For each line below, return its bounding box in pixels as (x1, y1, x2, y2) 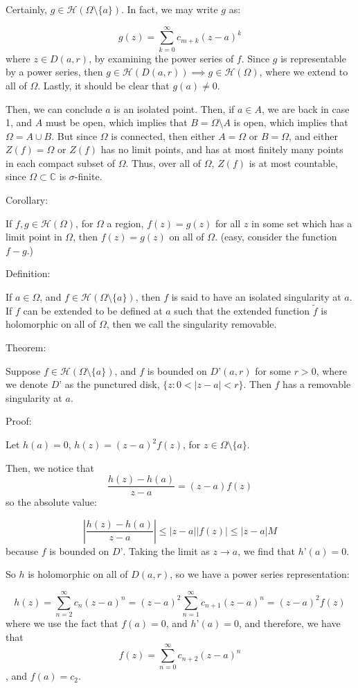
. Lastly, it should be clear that (37, 78, 170, 92)
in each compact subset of (6, 155, 116, 170)
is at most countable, (249, 155, 338, 170)
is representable (280, 51, 346, 65)
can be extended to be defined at (23, 303, 163, 317)
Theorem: (6, 340, 46, 355)
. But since (51, 128, 98, 143)
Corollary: (6, 193, 48, 207)
